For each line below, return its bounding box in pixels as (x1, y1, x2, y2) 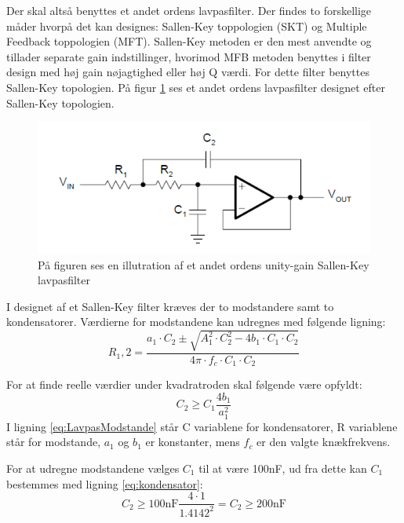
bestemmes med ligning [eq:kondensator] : (6, 475, 203, 492)
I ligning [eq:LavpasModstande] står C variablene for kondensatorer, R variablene (6, 418, 398, 434)
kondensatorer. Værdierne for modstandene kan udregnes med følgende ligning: (6, 313, 386, 330)
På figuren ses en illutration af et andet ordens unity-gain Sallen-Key (38, 256, 369, 272)
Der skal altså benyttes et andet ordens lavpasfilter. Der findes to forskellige (6, 2, 372, 18)
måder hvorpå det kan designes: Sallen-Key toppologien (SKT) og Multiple (6, 17, 367, 34)
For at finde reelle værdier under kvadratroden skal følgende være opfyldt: (6, 376, 362, 393)
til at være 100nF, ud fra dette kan (198, 460, 367, 477)
